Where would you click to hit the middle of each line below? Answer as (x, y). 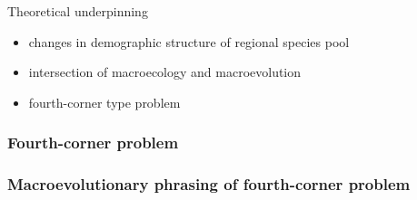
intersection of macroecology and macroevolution (165, 72)
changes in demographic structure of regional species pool (189, 41)
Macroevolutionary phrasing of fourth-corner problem (209, 184)
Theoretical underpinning (78, 11)
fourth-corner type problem (104, 102)
